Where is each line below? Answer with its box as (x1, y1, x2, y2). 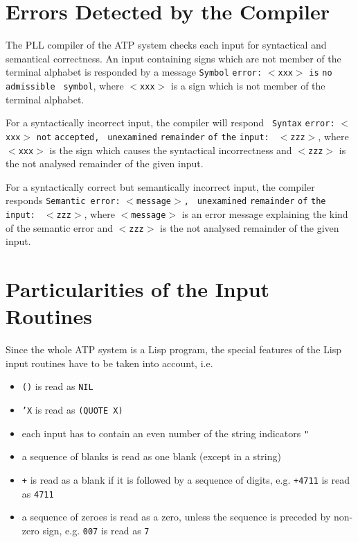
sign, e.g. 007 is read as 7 (42, 523, 150, 537)
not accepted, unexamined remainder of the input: (36, 132, 269, 142)
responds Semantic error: (6, 193, 120, 208)
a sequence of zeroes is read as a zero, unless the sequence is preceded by (21, 509, 331, 524)
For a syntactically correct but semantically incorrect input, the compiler (6, 179, 315, 194)
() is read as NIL (21, 379, 93, 393)
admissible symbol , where (6, 78, 124, 92)
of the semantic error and (6, 220, 113, 235)
